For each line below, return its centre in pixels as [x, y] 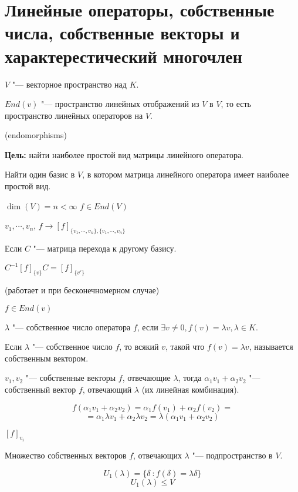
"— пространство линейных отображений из [120, 104]
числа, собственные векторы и [122, 33]
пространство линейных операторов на [74, 115]
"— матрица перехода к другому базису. [105, 248]
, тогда [190, 378]
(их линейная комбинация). [190, 389]
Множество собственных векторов [66, 455]
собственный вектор [40, 389]
